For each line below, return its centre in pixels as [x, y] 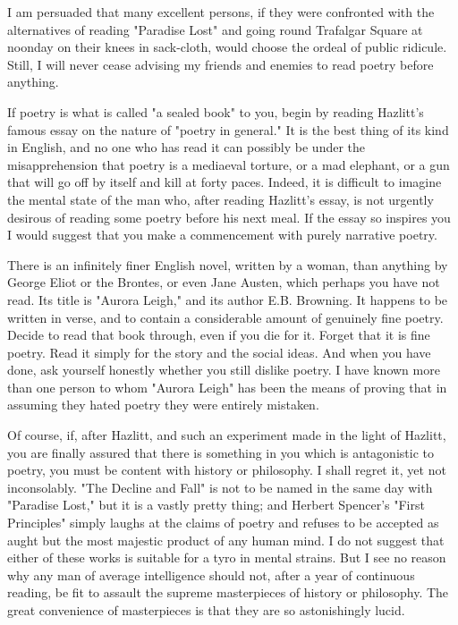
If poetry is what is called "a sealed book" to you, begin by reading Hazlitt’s [216, 111]
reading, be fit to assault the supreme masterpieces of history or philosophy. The [228, 592]
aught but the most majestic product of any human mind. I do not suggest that [226, 540]
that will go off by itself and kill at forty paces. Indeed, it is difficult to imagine [225, 182]
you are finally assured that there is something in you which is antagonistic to [221, 452]
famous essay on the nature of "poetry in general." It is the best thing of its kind [228, 129]
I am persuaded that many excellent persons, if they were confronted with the [221, 12]
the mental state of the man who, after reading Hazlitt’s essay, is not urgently [221, 199]
